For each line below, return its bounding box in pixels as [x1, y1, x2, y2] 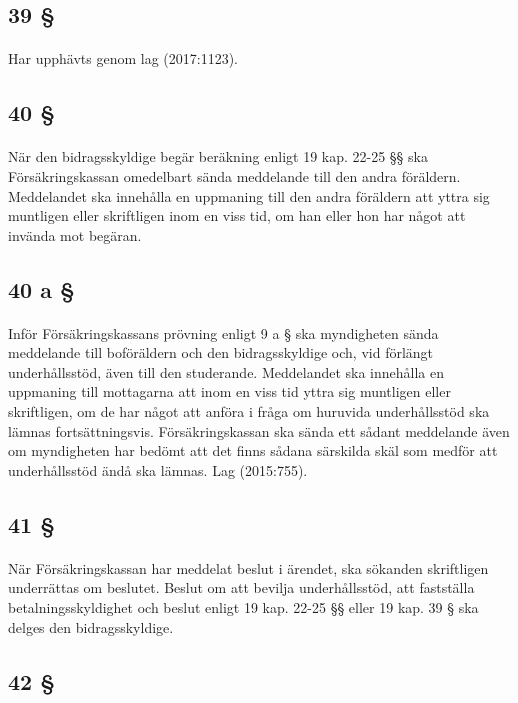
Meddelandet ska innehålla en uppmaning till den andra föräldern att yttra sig [8, 185, 490, 206]
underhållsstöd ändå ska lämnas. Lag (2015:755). [8, 459, 308, 480]
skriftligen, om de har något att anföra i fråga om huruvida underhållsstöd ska [8, 401, 490, 422]
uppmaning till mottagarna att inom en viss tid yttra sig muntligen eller [8, 381, 451, 402]
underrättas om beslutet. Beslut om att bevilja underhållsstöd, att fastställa [8, 577, 475, 598]
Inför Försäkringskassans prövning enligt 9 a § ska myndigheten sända [8, 322, 439, 343]
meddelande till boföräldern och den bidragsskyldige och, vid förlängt [8, 342, 434, 363]
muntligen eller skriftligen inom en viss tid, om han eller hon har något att [8, 205, 466, 226]
